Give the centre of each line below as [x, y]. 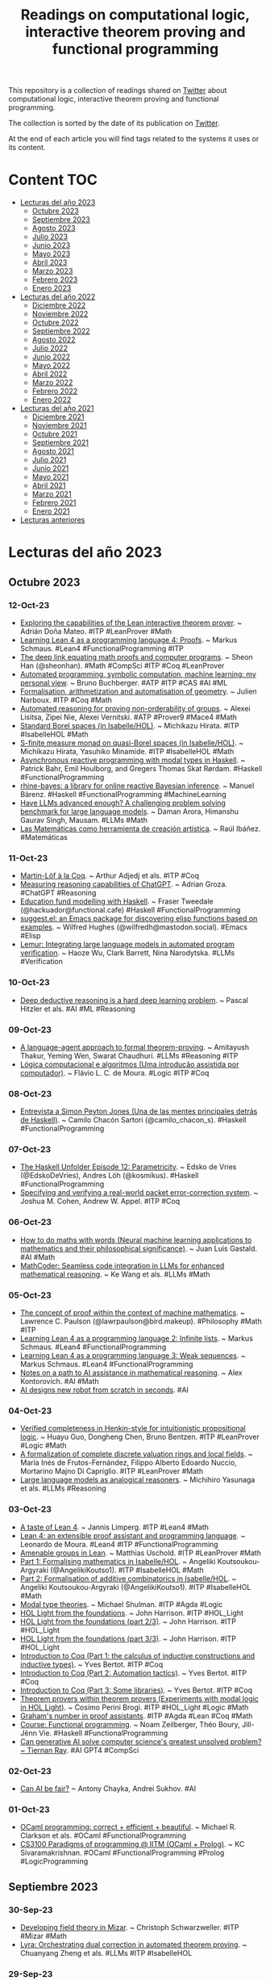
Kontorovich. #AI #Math [59, 1382]
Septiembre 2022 [61, 331]
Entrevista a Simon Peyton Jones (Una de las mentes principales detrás [139, 1111]
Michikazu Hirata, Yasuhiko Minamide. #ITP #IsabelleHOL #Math [127, 751]
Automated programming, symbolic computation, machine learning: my [138, 674]
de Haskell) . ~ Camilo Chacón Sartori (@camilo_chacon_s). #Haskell [133, 1120]
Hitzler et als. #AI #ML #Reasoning [77, 1009]
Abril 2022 [50, 374]
